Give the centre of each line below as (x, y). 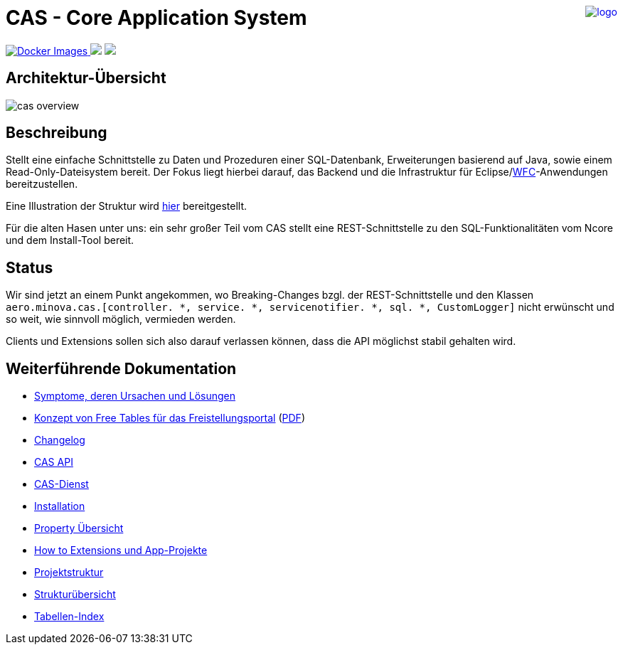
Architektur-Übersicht (86, 78)
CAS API (54, 462)
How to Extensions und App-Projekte (121, 550)
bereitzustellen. (42, 184)
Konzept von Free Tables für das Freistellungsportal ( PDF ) (170, 418)
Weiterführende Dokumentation (121, 368)
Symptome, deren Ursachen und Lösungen (135, 396)
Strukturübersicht (75, 595)
